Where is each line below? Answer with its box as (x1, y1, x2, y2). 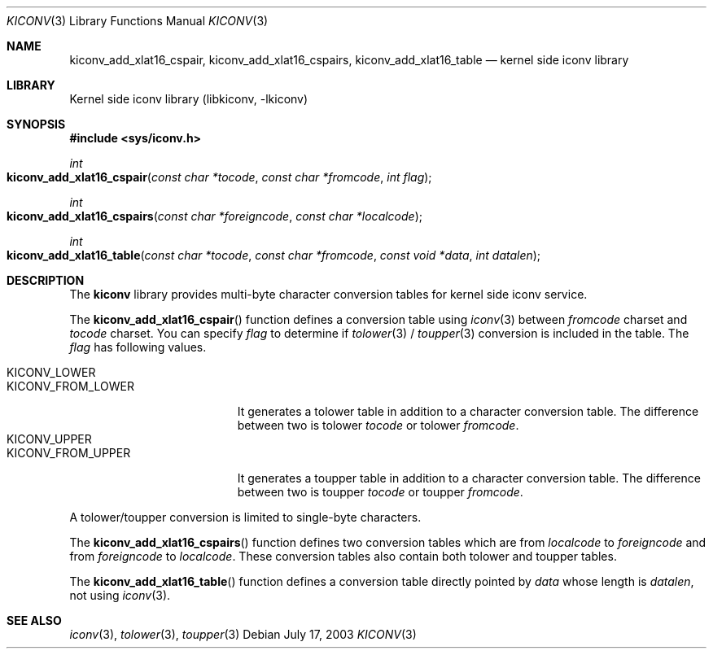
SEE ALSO (7, 614, 62, 627)
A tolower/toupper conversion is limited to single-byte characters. (69, 510, 422, 524)
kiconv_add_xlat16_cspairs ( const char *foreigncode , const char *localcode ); (7, 209, 422, 223)
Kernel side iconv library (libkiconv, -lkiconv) (69, 92, 308, 106)
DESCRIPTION (7, 273, 85, 287)
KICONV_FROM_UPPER (7, 446, 131, 460)
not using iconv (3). (69, 588, 171, 602)
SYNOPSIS (7, 117, 66, 131)
